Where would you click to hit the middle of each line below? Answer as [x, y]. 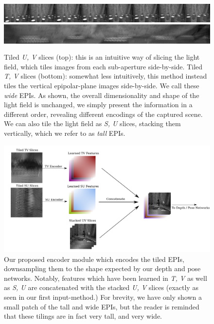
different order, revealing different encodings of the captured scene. [103, 114]
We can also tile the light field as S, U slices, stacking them [92, 123]
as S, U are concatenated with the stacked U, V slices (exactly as [101, 287]
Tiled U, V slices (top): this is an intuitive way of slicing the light [102, 57]
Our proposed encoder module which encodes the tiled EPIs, [94, 259]
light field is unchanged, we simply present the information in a [98, 105]
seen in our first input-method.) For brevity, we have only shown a [103, 297]
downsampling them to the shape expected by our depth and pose [102, 268]
